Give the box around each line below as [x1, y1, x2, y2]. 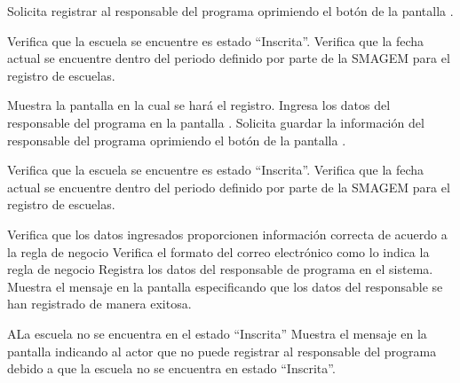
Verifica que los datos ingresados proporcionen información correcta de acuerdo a [7, 224, 448, 243]
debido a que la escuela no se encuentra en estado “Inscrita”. [7, 359, 336, 378]
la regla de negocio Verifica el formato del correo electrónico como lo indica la [7, 242, 430, 261]
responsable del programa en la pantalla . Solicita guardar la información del [7, 113, 424, 131]
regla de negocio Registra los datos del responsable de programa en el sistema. [7, 260, 433, 278]
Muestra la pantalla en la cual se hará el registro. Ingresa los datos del [7, 96, 391, 114]
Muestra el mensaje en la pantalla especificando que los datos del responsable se [7, 277, 443, 295]
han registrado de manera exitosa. [7, 294, 192, 313]
